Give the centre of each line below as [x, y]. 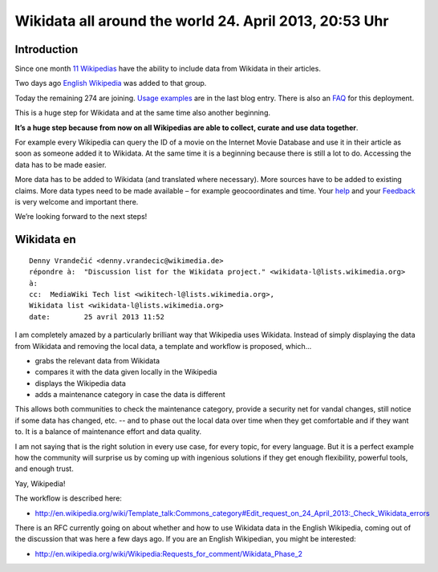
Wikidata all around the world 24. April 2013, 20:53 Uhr [202, 21]
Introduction [47, 49]
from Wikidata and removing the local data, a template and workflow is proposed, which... [163, 346]
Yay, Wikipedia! [40, 483]
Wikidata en [45, 239]
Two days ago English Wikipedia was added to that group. [111, 83]
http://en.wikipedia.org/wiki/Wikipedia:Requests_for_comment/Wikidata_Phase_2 [168, 554]
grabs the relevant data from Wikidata [97, 360]
